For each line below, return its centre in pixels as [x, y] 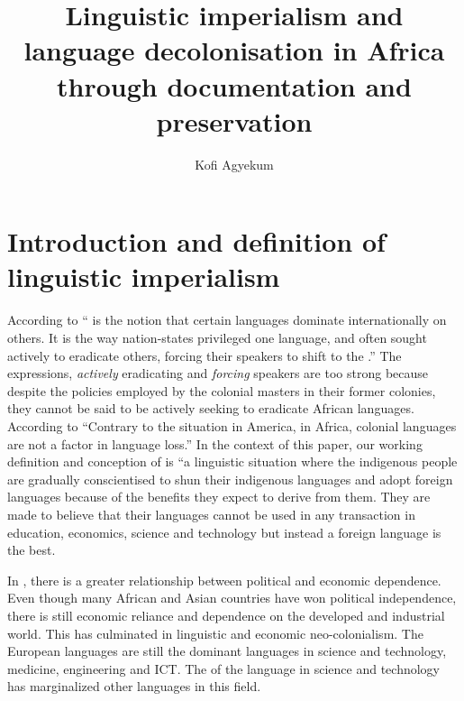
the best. [32, 550]
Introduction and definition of [196, 241]
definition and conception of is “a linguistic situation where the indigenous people [232, 461]
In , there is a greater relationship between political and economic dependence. [224, 580]
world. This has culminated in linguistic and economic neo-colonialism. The [215, 633]
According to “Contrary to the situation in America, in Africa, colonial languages [232, 425]
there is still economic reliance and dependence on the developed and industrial [226, 615]
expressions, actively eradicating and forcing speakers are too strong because [218, 373]
